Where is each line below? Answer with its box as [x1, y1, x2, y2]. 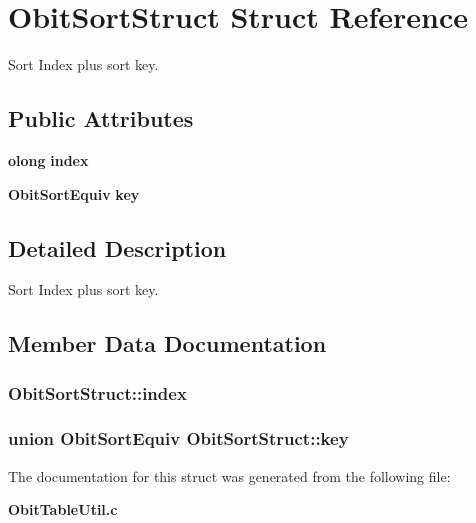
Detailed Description [8, 232, 227, 263]
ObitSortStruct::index [8, 380, 187, 405]
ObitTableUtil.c [8, 499, 118, 520]
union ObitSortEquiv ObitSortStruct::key [8, 426, 349, 451]
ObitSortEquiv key [8, 183, 140, 204]
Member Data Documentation [8, 328, 327, 359]
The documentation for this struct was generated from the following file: [8, 465, 451, 486]
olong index [8, 149, 89, 170]
